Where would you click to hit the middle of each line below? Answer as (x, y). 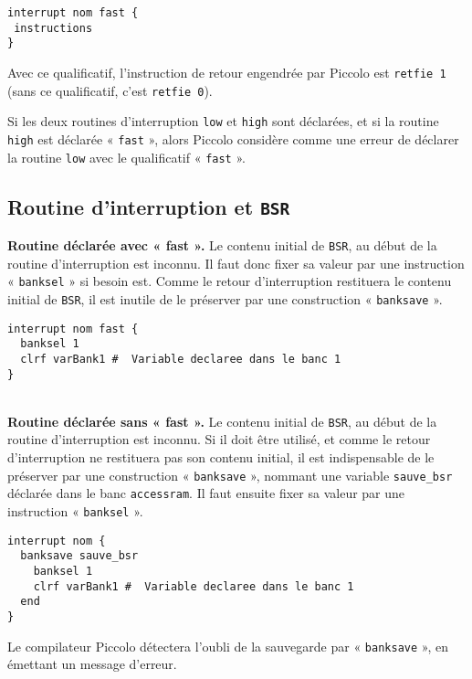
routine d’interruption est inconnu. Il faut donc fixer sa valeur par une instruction (236, 263)
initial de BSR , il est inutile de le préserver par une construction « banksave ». (225, 298)
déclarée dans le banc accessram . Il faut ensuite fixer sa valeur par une (206, 493)
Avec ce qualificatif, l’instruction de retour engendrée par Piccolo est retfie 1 (227, 72)
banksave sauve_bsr (79, 556)
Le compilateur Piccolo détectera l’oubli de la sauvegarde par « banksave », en (228, 646)
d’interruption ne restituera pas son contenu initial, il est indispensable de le (221, 457)
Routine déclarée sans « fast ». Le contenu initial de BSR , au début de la (222, 421)
